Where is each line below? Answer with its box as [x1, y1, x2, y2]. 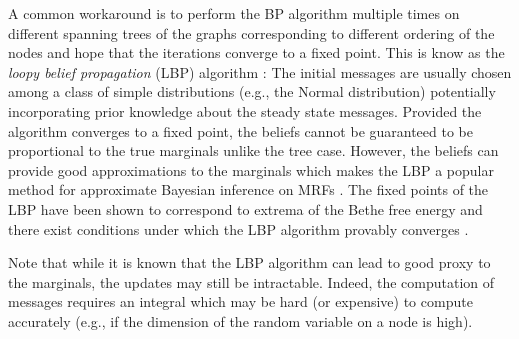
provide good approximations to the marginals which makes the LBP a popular [8, 159, 494, 180]
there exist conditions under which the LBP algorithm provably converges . [8, 218, 469, 239]
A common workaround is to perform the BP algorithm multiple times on [8, 3, 460, 23]
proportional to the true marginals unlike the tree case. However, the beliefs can [8, 140, 499, 161]
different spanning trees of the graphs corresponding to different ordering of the [8, 22, 495, 43]
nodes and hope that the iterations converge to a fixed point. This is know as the [8, 42, 505, 63]
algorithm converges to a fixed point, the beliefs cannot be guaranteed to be [8, 120, 473, 141]
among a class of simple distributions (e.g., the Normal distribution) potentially [8, 81, 496, 102]
